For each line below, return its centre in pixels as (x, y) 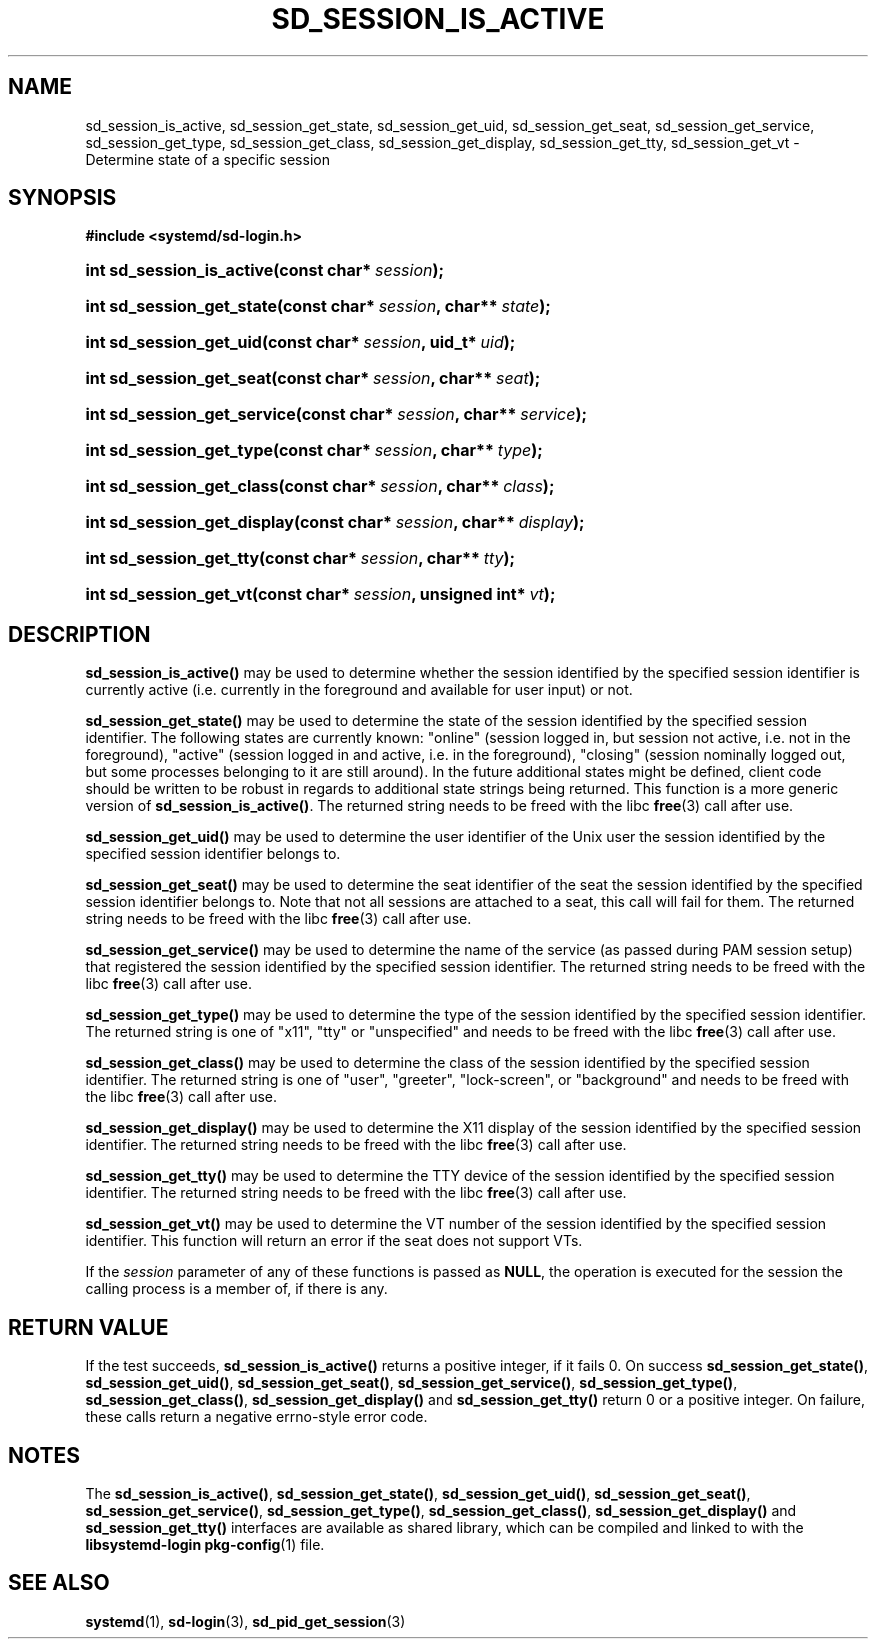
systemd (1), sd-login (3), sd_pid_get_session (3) (245, 1621)
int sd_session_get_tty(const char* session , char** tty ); (300, 558)
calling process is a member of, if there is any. (236, 1289)
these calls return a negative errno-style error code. (256, 1417)
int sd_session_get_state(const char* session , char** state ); (318, 306)
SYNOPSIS (62, 198)
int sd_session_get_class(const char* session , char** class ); (320, 486)
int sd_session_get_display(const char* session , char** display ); (335, 522)
